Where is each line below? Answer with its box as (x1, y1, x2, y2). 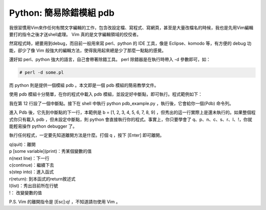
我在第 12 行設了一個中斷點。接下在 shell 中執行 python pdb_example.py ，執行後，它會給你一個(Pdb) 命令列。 (9, 100, 234, 106)
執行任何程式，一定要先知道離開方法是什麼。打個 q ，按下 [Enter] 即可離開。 (9, 132, 165, 138)
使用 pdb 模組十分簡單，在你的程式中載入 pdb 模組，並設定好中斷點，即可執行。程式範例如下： (9, 91, 203, 97)
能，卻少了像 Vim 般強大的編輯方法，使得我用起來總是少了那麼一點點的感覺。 (9, 47, 166, 53)
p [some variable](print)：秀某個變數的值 (9, 148, 92, 154)
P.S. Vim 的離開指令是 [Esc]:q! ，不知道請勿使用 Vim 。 (9, 199, 121, 205)
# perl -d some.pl (19, 70, 64, 75)
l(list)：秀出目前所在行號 (9, 183, 59, 189)
